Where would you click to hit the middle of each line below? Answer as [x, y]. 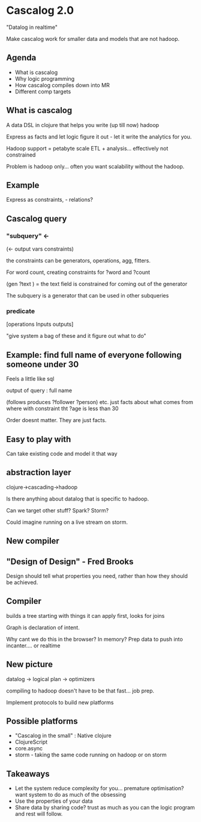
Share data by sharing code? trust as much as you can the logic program [105, 808]
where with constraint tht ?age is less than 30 [62, 409]
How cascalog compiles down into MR [62, 85]
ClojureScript [31, 742]
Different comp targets [43, 92]
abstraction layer [39, 472]
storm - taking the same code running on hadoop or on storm [91, 755]
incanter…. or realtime [33, 646]
